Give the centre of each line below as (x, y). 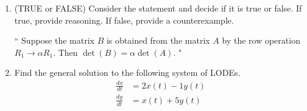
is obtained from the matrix (158, 40)
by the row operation (261, 40)
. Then (65, 52)
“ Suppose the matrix (54, 40)
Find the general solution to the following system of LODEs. (127, 72)
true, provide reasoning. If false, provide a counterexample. (124, 20)
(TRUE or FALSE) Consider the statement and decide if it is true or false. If (158, 8)
